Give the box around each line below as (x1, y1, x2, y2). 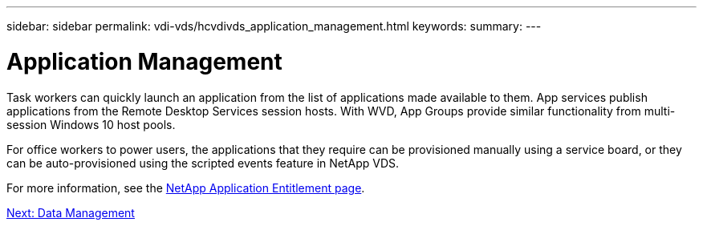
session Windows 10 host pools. (6, 117, 176, 131)
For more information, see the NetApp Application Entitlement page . (6, 180, 365, 195)
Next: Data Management (6, 205, 135, 220)
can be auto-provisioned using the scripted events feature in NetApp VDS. (6, 155, 400, 170)
